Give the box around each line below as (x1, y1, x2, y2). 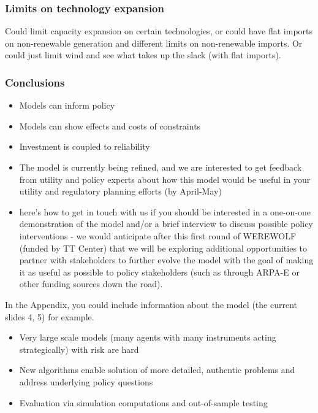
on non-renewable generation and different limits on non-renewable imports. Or (5, 36, 303, 49)
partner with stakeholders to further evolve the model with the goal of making (19, 253, 314, 266)
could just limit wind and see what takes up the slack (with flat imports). (5, 48, 281, 61)
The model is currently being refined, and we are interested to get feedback (19, 161, 302, 173)
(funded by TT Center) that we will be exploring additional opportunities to (19, 241, 308, 254)
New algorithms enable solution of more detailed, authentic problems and (19, 363, 295, 376)
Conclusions (5, 74, 65, 90)
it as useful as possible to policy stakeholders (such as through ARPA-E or (19, 265, 300, 278)
